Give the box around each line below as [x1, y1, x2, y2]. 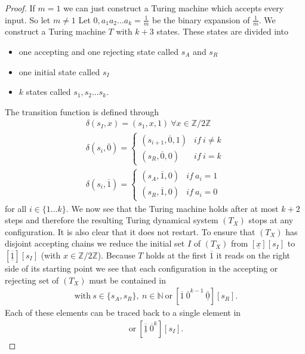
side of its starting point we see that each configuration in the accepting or [5, 261, 278, 274]
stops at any [248, 214, 294, 226]
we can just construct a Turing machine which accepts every [63, 2, 284, 14]
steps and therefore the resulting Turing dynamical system [5, 214, 218, 226]
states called [26, 85, 71, 98]
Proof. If [5, 2, 35, 14]
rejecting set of [5, 273, 59, 286]
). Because [97, 248, 135, 261]
